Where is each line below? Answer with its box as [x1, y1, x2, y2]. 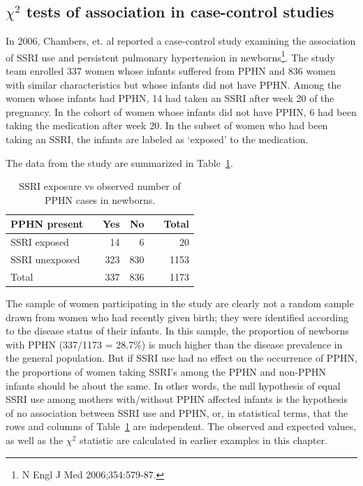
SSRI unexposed [10, 252, 80, 267]
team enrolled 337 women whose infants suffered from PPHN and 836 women [6, 64, 336, 78]
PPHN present [10, 216, 84, 231]
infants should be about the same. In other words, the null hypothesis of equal [6, 378, 341, 392]
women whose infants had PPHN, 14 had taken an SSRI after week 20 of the [6, 91, 334, 105]
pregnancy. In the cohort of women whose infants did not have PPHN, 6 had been [6, 104, 357, 119]
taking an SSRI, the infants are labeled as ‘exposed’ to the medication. [6, 132, 309, 147]
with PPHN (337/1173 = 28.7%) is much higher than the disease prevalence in [6, 337, 343, 351]
